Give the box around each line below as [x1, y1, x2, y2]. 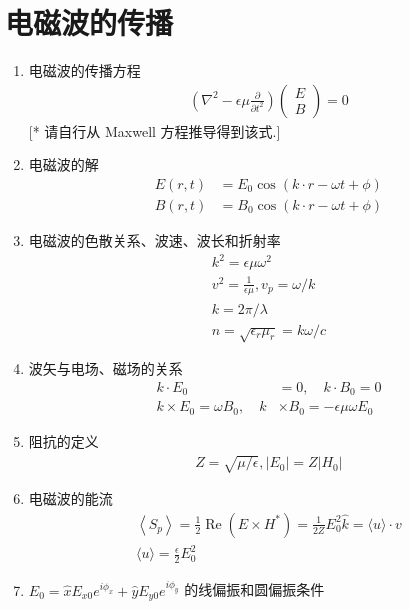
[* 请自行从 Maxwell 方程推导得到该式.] [28, 120, 281, 141]
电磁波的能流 [28, 488, 113, 509]
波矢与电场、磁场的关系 [28, 358, 183, 379]
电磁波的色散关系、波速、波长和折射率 [28, 230, 281, 250]
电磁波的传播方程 [28, 60, 141, 81]
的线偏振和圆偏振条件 [184, 579, 325, 600]
